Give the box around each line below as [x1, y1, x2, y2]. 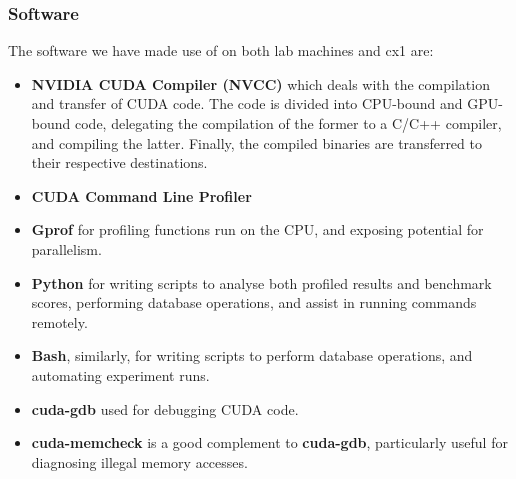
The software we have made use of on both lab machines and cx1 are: [8, 40, 434, 61]
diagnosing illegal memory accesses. [31, 451, 248, 472]
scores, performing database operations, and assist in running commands [31, 292, 477, 313]
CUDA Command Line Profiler [31, 185, 252, 206]
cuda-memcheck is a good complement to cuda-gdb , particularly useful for [31, 432, 508, 453]
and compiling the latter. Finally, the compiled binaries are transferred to [31, 132, 482, 153]
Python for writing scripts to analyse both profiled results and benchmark [31, 272, 492, 293]
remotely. [31, 311, 88, 332]
